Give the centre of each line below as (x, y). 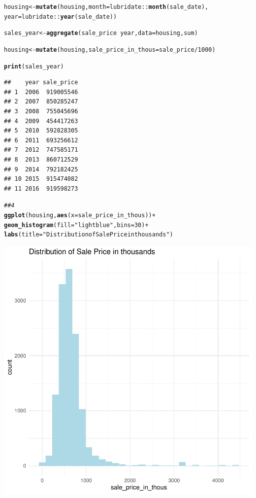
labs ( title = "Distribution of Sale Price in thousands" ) (89, 235)
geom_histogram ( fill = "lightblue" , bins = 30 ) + (76, 225)
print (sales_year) (34, 66)
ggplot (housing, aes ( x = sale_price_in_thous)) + (80, 216)
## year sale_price (41, 83)
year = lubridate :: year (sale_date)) (61, 17)
